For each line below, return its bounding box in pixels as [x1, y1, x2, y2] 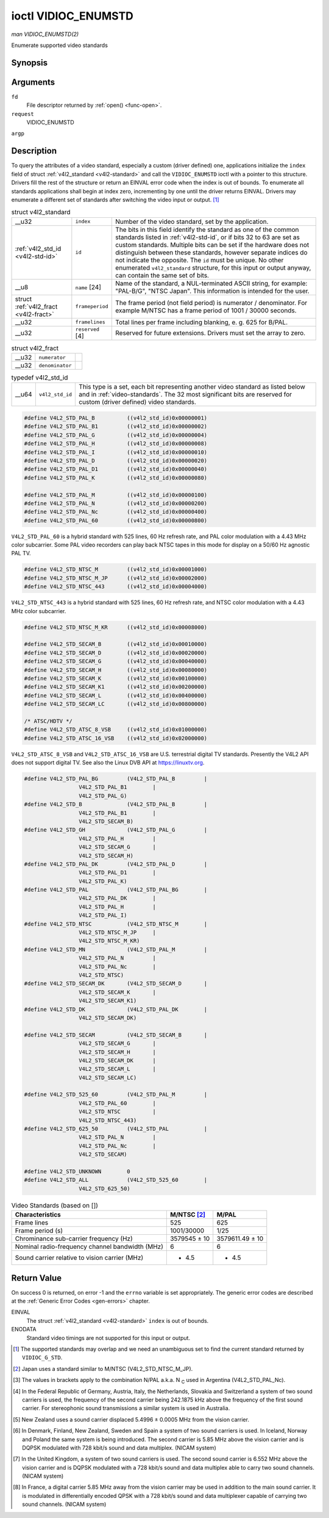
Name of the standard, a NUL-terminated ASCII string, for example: [115, 279, 308, 287]
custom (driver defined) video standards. [79, 398, 196, 406]
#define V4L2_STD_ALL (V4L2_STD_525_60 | [24, 1176, 208, 1184]
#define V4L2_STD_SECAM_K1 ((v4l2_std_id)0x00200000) [24, 683, 208, 691]
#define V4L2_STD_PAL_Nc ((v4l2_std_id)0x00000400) [24, 508, 208, 516]
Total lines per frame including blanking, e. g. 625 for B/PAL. [115, 318, 288, 326]
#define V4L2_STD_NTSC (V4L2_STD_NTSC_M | [24, 920, 208, 927]
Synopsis [11, 57, 48, 68]
